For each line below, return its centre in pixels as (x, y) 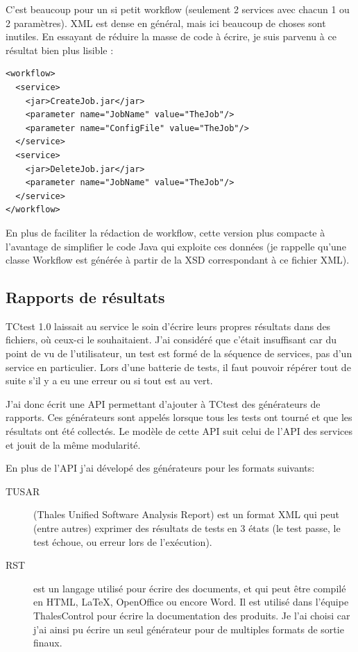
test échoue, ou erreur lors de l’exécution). (123, 541)
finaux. (48, 643)
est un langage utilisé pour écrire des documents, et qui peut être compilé (190, 588)
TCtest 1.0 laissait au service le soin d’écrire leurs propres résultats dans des (168, 326)
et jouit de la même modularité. (73, 444)
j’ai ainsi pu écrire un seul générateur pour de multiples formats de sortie (189, 629)
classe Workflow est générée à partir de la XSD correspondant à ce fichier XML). (178, 260)
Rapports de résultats (85, 297)
